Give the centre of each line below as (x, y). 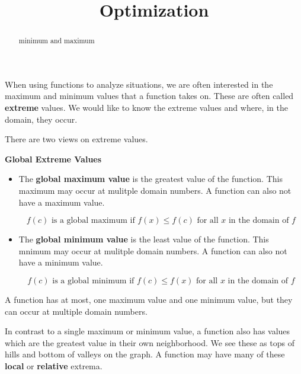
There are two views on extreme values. (76, 139)
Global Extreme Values (53, 159)
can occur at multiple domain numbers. (76, 311)
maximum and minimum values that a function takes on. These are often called (149, 96)
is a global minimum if (93, 281)
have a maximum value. (62, 202)
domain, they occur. (41, 119)
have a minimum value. (61, 262)
